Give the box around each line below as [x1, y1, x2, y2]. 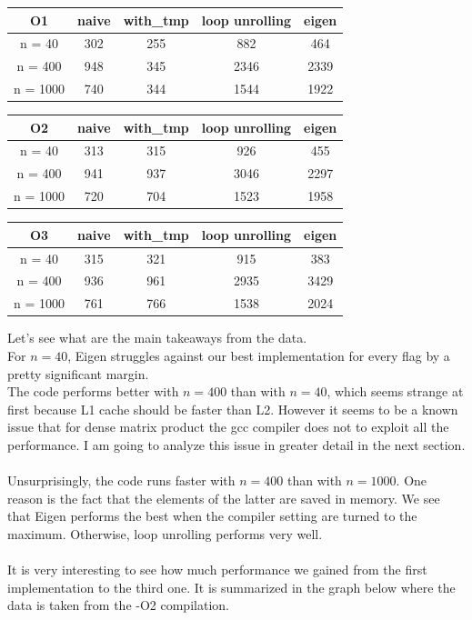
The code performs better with [7, 382, 179, 401]
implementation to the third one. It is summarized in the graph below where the [7, 577, 456, 596]
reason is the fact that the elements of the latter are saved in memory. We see [7, 488, 440, 507]
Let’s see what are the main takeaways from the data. [7, 328, 307, 347]
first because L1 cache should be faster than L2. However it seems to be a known [7, 399, 458, 418]
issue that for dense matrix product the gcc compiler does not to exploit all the [7, 417, 449, 436]
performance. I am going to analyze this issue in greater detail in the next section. [7, 435, 466, 454]
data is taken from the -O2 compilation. [7, 595, 229, 615]
